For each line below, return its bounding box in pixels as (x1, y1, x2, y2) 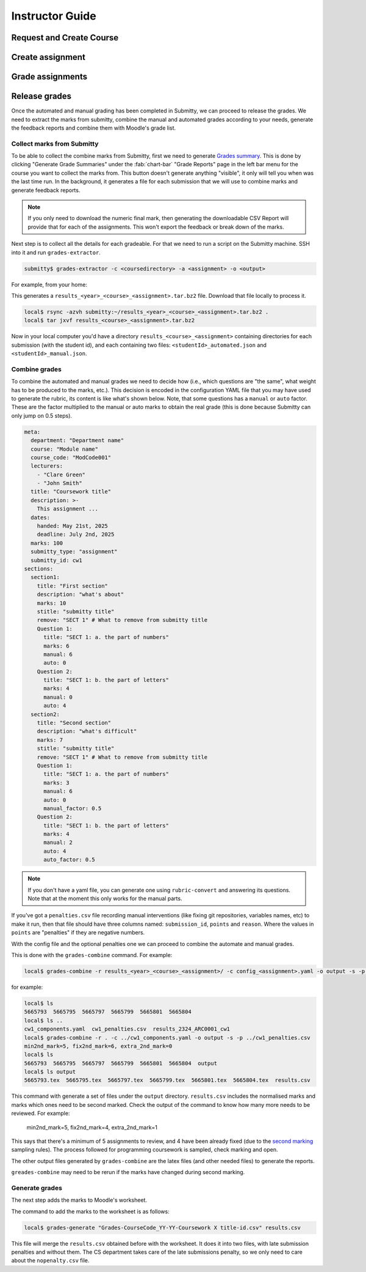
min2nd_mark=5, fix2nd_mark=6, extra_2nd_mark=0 (24, 1043, 173, 1049)
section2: (30, 711, 60, 718)
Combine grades (11, 364, 62, 373)
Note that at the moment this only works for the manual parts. (27, 895, 182, 902)
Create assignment (11, 52, 85, 62)
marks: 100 (30, 539, 63, 547)
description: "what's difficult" (37, 728, 137, 735)
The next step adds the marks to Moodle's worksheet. (11, 1196, 148, 1204)
